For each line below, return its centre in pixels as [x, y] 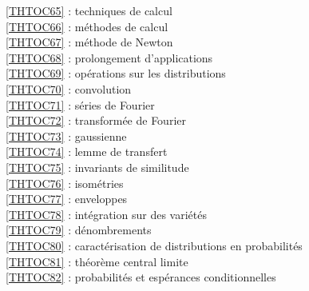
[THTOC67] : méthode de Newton [89, 42]
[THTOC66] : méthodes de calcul [87, 26]
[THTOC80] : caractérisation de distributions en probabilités [154, 245]
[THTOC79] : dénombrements [79, 230]
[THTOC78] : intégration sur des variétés [106, 214]
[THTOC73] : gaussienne [66, 136]
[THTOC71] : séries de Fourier [80, 104]
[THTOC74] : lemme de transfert [87, 151]
